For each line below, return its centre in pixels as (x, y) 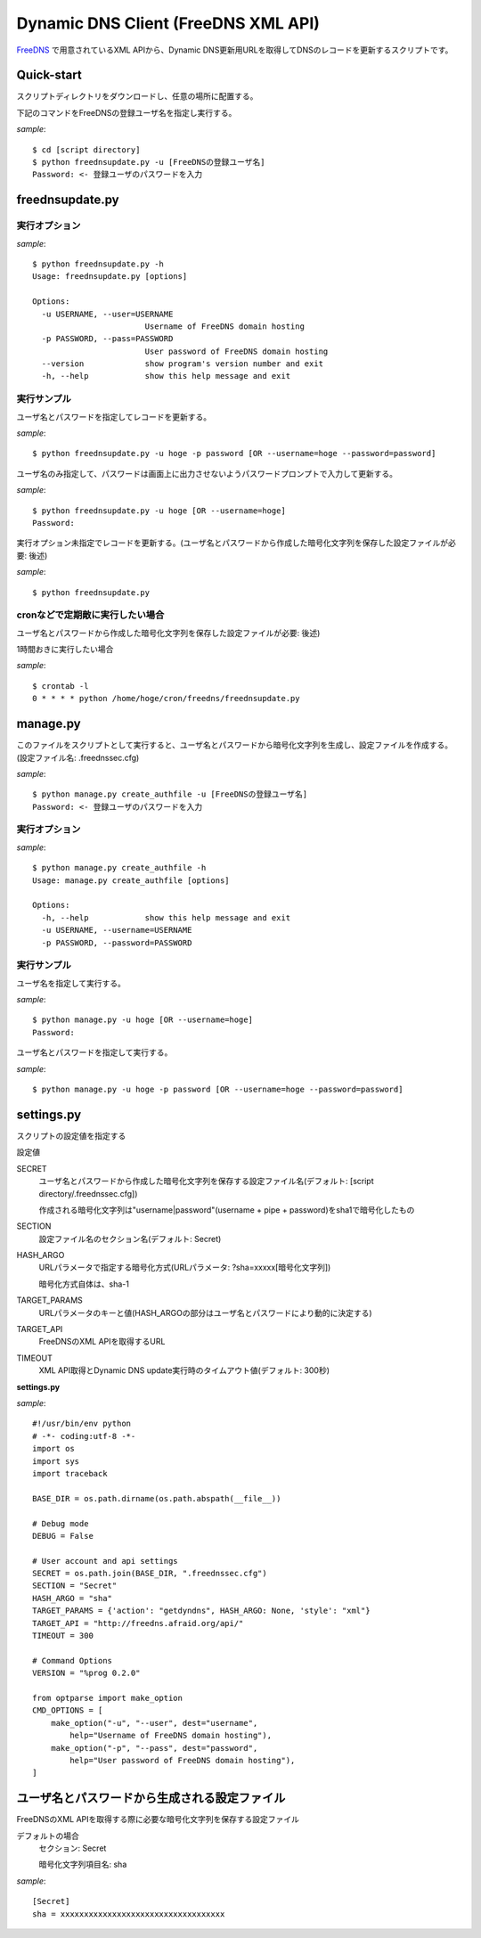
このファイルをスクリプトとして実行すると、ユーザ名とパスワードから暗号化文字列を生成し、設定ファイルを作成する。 (235, 745)
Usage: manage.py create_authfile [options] (131, 880)
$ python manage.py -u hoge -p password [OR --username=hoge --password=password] (218, 1090)
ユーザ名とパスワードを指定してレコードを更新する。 (114, 417)
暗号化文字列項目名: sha (83, 1864)
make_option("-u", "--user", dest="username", (154, 1723)
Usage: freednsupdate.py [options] (110, 277)
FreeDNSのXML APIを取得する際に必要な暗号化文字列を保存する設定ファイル (158, 1819)
